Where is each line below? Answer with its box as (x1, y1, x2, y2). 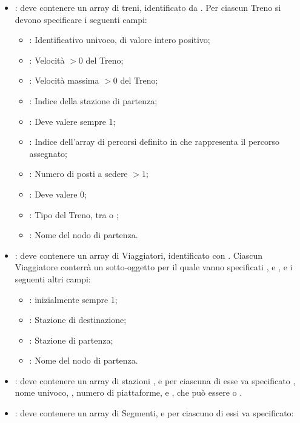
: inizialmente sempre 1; (29, 293, 118, 305)
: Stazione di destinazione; (29, 313, 127, 326)
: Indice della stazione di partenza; (29, 94, 158, 107)
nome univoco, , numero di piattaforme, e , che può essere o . (15, 386, 242, 399)
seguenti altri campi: (15, 272, 91, 285)
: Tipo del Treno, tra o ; (29, 208, 119, 221)
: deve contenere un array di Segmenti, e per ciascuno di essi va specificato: (15, 407, 294, 419)
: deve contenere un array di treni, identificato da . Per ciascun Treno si (15, 1, 281, 13)
